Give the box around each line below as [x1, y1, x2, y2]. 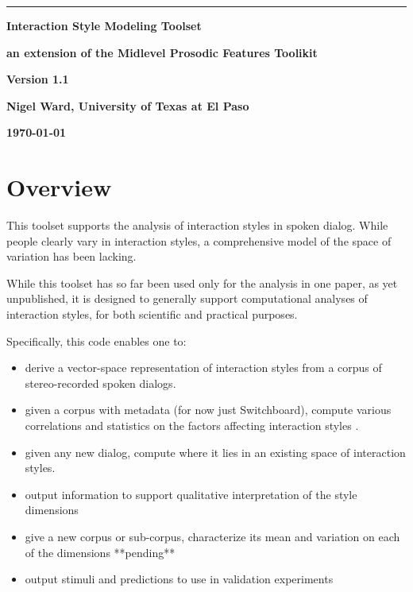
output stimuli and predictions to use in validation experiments [25, 571, 334, 587]
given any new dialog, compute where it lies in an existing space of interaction [25, 443, 406, 460]
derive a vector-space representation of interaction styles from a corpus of [25, 359, 382, 376]
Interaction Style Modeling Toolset [6, 17, 202, 33]
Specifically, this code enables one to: [6, 332, 187, 349]
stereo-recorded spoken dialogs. [25, 374, 176, 391]
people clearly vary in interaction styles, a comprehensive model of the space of [6, 232, 392, 249]
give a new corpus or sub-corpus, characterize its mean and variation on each [25, 528, 400, 544]
